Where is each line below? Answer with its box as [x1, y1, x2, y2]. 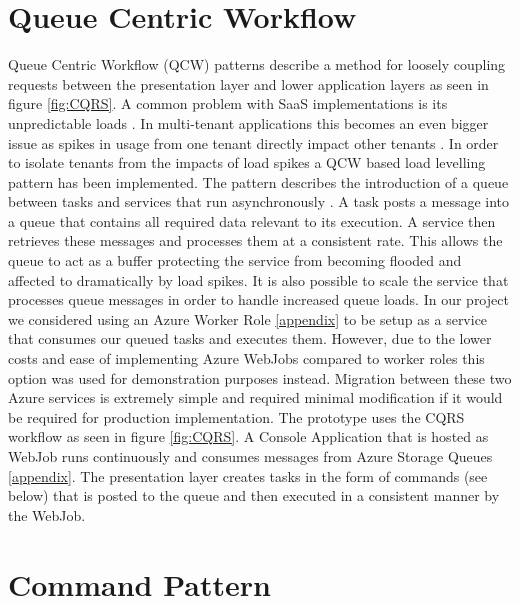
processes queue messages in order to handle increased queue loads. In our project [8, 289, 509, 310]
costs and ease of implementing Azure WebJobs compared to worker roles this [8, 348, 485, 369]
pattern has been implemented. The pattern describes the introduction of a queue [8, 171, 509, 192]
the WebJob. [8, 504, 86, 525]
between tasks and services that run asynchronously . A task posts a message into [8, 191, 510, 212]
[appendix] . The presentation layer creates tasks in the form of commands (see [8, 465, 488, 486]
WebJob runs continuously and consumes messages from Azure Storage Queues [8, 446, 493, 466]
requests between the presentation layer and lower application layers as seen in [8, 73, 489, 94]
